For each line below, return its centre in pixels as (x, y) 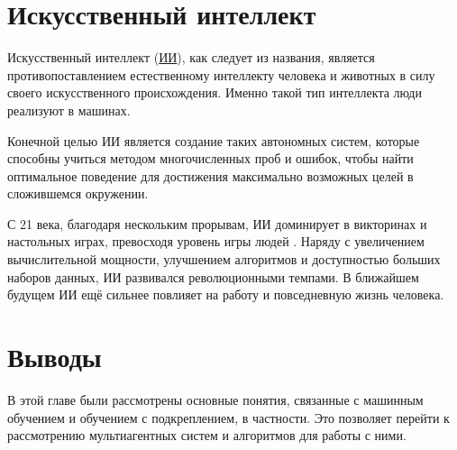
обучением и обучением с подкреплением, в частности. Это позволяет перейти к (228, 417)
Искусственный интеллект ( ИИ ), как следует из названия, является (191, 57)
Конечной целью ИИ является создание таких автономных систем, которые (214, 140)
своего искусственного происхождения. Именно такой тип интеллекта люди (215, 92)
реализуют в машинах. (69, 110)
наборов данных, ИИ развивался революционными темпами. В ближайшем (213, 276)
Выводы (55, 357)
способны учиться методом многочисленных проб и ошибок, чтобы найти (210, 158)
